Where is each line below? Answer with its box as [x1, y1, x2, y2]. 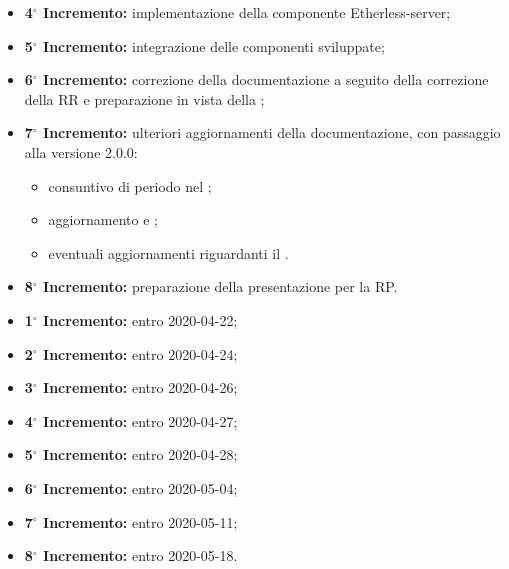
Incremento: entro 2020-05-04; [43, 477, 238, 498]
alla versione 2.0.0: [24, 141, 138, 162]
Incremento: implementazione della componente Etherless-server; [43, 2, 451, 22]
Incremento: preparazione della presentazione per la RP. [43, 276, 398, 297]
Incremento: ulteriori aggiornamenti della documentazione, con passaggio [43, 122, 501, 143]
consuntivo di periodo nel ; [48, 175, 212, 196]
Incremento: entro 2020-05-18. [43, 545, 238, 566]
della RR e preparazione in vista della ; [24, 88, 265, 109]
